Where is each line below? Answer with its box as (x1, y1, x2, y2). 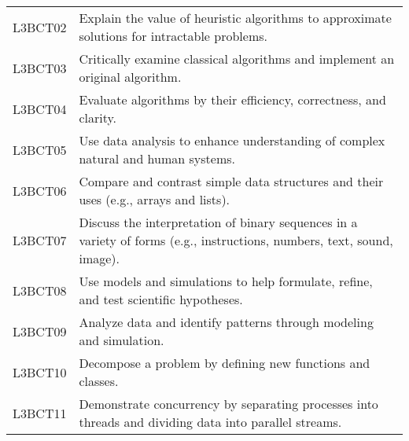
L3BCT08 (13, 281, 67, 300)
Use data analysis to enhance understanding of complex (79, 131, 385, 149)
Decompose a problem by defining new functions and (79, 354, 370, 372)
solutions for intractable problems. (79, 27, 267, 45)
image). (79, 249, 120, 267)
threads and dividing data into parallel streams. (79, 413, 342, 431)
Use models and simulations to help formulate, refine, (79, 272, 373, 290)
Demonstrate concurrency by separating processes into (79, 395, 378, 413)
